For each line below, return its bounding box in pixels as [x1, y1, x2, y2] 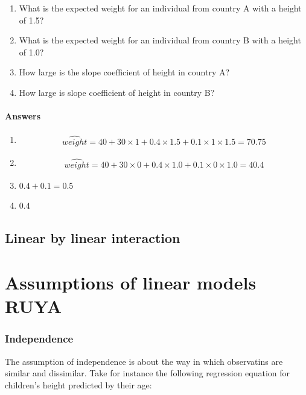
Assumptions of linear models [5, 270, 257, 295]
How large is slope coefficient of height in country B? [19, 86, 215, 98]
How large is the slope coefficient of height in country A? [19, 66, 230, 78]
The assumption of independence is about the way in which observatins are [5, 355, 283, 367]
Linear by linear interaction [5, 229, 180, 247]
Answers [5, 110, 41, 122]
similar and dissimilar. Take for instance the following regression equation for [5, 367, 290, 379]
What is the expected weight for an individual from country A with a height [19, 2, 302, 14]
